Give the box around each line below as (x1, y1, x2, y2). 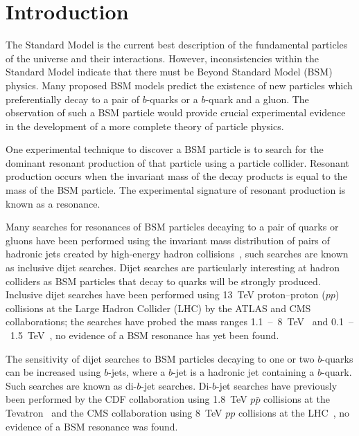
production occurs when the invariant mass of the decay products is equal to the (6, 169, 347, 183)
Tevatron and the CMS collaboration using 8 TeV (6, 405, 222, 419)
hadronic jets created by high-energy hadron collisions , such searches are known (6, 246, 349, 261)
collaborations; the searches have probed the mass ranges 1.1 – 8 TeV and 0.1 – (6, 314, 353, 329)
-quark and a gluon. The (205, 91, 309, 106)
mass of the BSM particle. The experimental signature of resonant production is (6, 183, 346, 197)
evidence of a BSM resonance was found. (6, 419, 178, 433)
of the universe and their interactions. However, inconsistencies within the (6, 51, 319, 65)
